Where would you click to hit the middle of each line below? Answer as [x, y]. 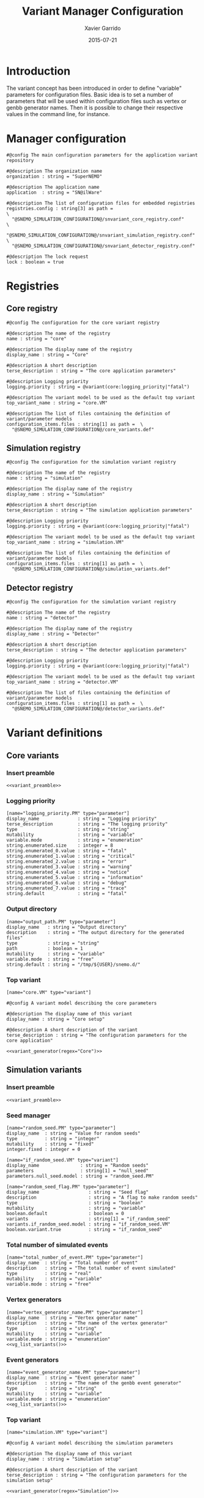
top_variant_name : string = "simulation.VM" [65, 543]
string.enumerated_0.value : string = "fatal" [67, 851]
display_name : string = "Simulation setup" [64, 1459]
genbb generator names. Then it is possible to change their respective [95, 108]
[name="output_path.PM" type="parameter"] [61, 922]
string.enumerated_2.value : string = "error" [67, 862]
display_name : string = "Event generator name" [71, 1378]
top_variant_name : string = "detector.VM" [63, 682]
